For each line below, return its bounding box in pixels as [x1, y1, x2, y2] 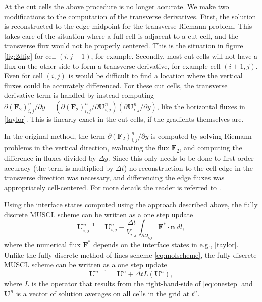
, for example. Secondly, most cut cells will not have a [91, 50, 258, 61]
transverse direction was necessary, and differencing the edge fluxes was [4, 172, 225, 183]
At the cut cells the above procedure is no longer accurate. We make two [4, 1, 229, 11]
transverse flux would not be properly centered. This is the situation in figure [4, 40, 243, 51]
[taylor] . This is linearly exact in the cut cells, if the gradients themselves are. [4, 113, 244, 124]
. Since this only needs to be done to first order [108, 152, 254, 163]
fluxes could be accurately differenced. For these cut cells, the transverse [4, 80, 228, 90]
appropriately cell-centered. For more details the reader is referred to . [4, 182, 221, 192]
